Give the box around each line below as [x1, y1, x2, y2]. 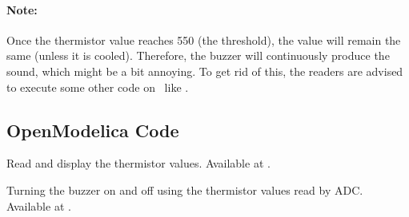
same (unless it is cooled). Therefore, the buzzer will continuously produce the [6, 47, 390, 64]
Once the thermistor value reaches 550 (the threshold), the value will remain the [6, 31, 401, 48]
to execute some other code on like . [6, 78, 189, 95]
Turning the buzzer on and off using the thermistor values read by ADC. [6, 181, 363, 198]
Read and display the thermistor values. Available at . [6, 155, 271, 172]
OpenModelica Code [6, 117, 179, 142]
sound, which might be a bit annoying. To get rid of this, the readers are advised [6, 62, 403, 79]
